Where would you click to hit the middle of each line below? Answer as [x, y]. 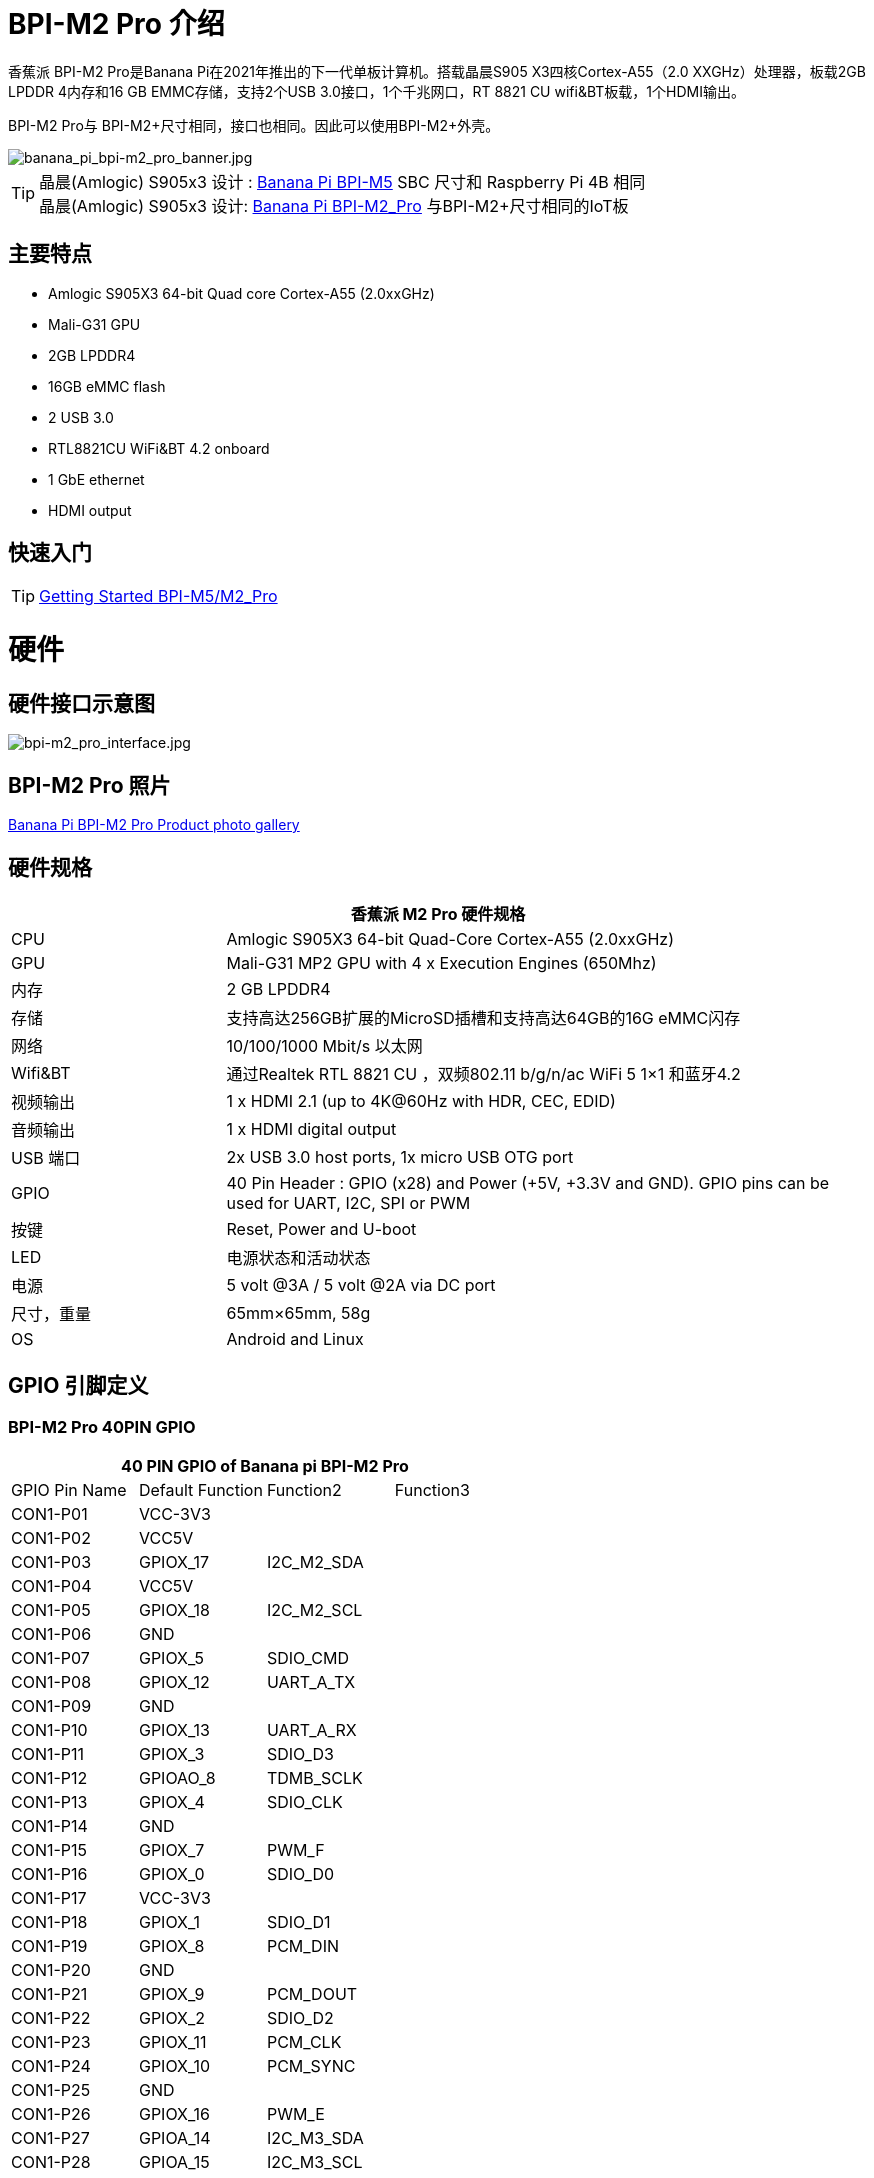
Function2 [304, 1490]
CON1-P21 [49, 1994]
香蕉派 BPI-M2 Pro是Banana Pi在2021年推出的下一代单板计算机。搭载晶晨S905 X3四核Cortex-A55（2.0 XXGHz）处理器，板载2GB [437, 71]
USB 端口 [46, 1158]
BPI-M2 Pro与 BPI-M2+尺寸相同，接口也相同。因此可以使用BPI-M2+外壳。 [254, 125]
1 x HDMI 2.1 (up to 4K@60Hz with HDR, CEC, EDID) [421, 1101]
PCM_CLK [304, 2042]
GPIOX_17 [174, 1562]
